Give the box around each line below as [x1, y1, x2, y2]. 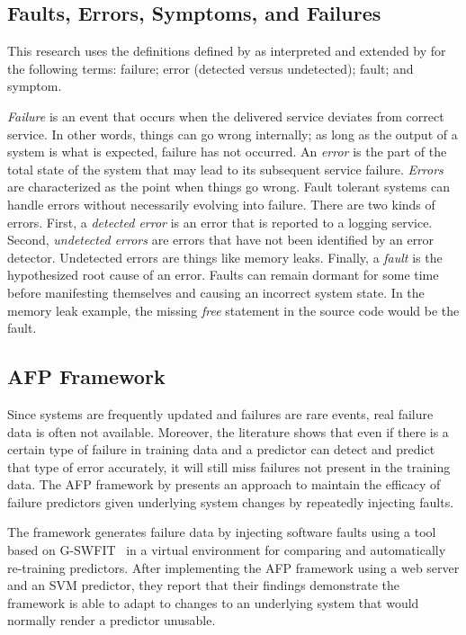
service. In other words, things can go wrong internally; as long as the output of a [7, 124, 458, 143]
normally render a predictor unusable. [7, 611, 216, 630]
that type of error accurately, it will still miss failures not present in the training [7, 457, 451, 476]
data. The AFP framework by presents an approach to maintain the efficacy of [7, 475, 441, 494]
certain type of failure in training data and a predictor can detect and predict [7, 440, 435, 459]
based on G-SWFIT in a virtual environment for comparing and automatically [7, 541, 446, 559]
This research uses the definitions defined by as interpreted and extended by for [7, 41, 446, 60]
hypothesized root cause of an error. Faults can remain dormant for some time [7, 265, 439, 284]
